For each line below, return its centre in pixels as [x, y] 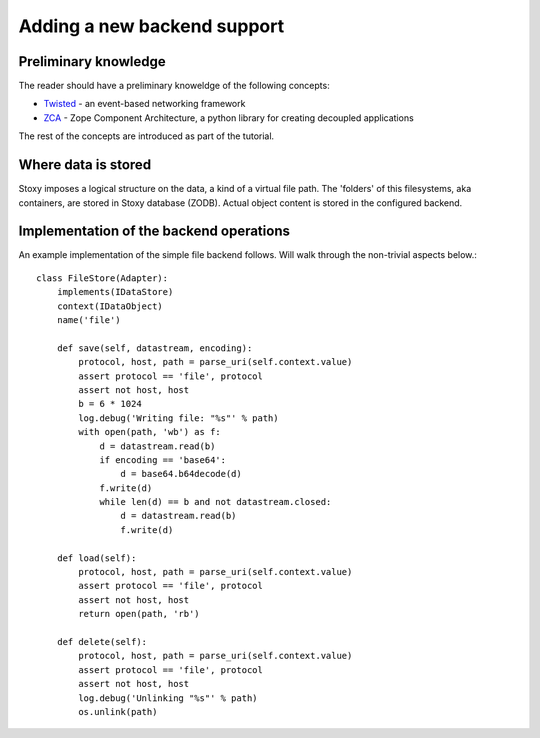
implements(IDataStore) [115, 292]
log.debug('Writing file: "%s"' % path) [178, 418]
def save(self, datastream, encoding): [154, 348]
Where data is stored [85, 165]
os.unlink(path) [118, 711]
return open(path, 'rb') [139, 614]
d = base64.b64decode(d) [181, 474]
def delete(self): [102, 641]
